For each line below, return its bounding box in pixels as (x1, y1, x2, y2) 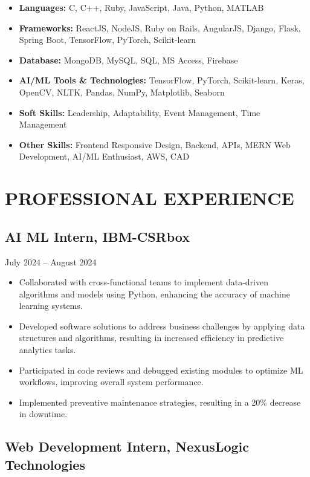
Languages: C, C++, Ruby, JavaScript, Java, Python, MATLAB (19, 1, 264, 13)
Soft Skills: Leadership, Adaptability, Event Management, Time (19, 106, 260, 118)
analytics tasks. (19, 343, 76, 356)
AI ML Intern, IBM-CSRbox (5, 227, 190, 245)
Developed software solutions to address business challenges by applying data (19, 319, 305, 332)
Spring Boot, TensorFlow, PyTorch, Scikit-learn (19, 33, 196, 46)
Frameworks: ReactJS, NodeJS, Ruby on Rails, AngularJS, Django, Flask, (19, 21, 301, 34)
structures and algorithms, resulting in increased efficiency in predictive (19, 331, 284, 344)
